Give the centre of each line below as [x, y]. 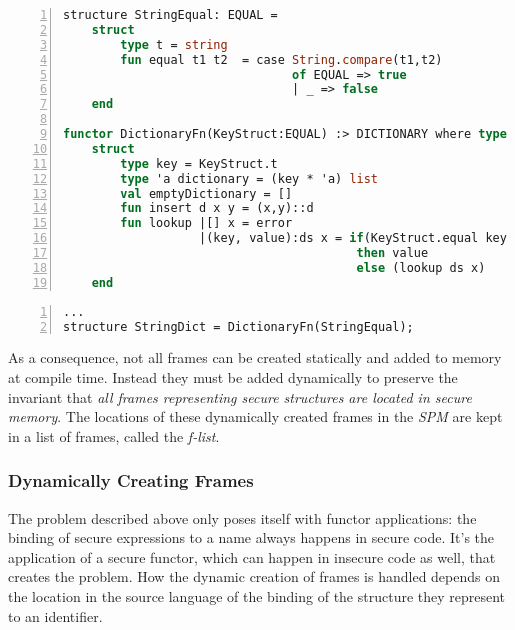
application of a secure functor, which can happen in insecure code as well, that [252, 556]
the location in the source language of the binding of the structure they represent [257, 595]
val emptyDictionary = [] [206, 193]
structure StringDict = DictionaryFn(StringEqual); [238, 326]
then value [392, 253]
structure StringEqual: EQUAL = [170, 15]
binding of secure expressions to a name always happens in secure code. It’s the [251, 537]
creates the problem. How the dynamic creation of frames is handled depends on [254, 576]
